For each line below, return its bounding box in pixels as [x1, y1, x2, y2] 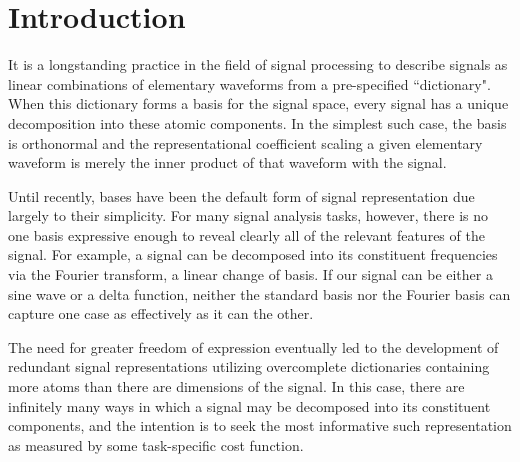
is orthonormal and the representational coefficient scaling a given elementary [8, 132, 483, 153]
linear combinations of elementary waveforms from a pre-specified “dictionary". [8, 73, 491, 94]
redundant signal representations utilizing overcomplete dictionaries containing [8, 356, 490, 377]
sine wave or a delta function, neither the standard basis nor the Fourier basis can [8, 283, 511, 304]
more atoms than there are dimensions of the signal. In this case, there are [8, 376, 465, 397]
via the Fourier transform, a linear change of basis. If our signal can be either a [8, 264, 493, 285]
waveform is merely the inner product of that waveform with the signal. [8, 152, 447, 173]
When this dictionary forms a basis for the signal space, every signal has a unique [8, 93, 509, 114]
